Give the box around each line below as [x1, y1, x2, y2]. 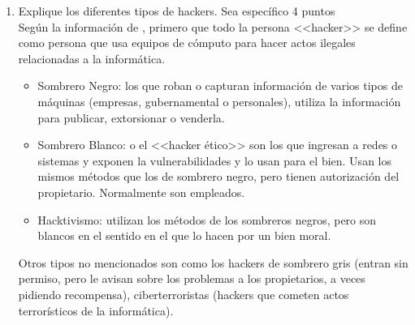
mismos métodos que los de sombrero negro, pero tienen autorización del [37, 168, 400, 185]
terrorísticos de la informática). [18, 301, 174, 319]
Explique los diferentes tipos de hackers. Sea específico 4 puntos [18, 2, 335, 19]
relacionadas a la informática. [18, 49, 166, 66]
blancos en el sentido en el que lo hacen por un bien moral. [37, 227, 331, 244]
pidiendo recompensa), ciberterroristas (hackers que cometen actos [18, 285, 349, 302]
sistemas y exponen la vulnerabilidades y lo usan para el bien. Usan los [37, 152, 391, 169]
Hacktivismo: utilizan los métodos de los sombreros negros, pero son [37, 211, 377, 228]
